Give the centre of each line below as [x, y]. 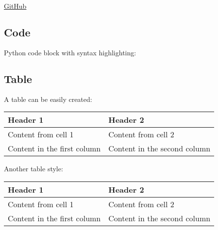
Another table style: [34, 169]
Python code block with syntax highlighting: [70, 52]
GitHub [15, 6]
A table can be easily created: [48, 99]
